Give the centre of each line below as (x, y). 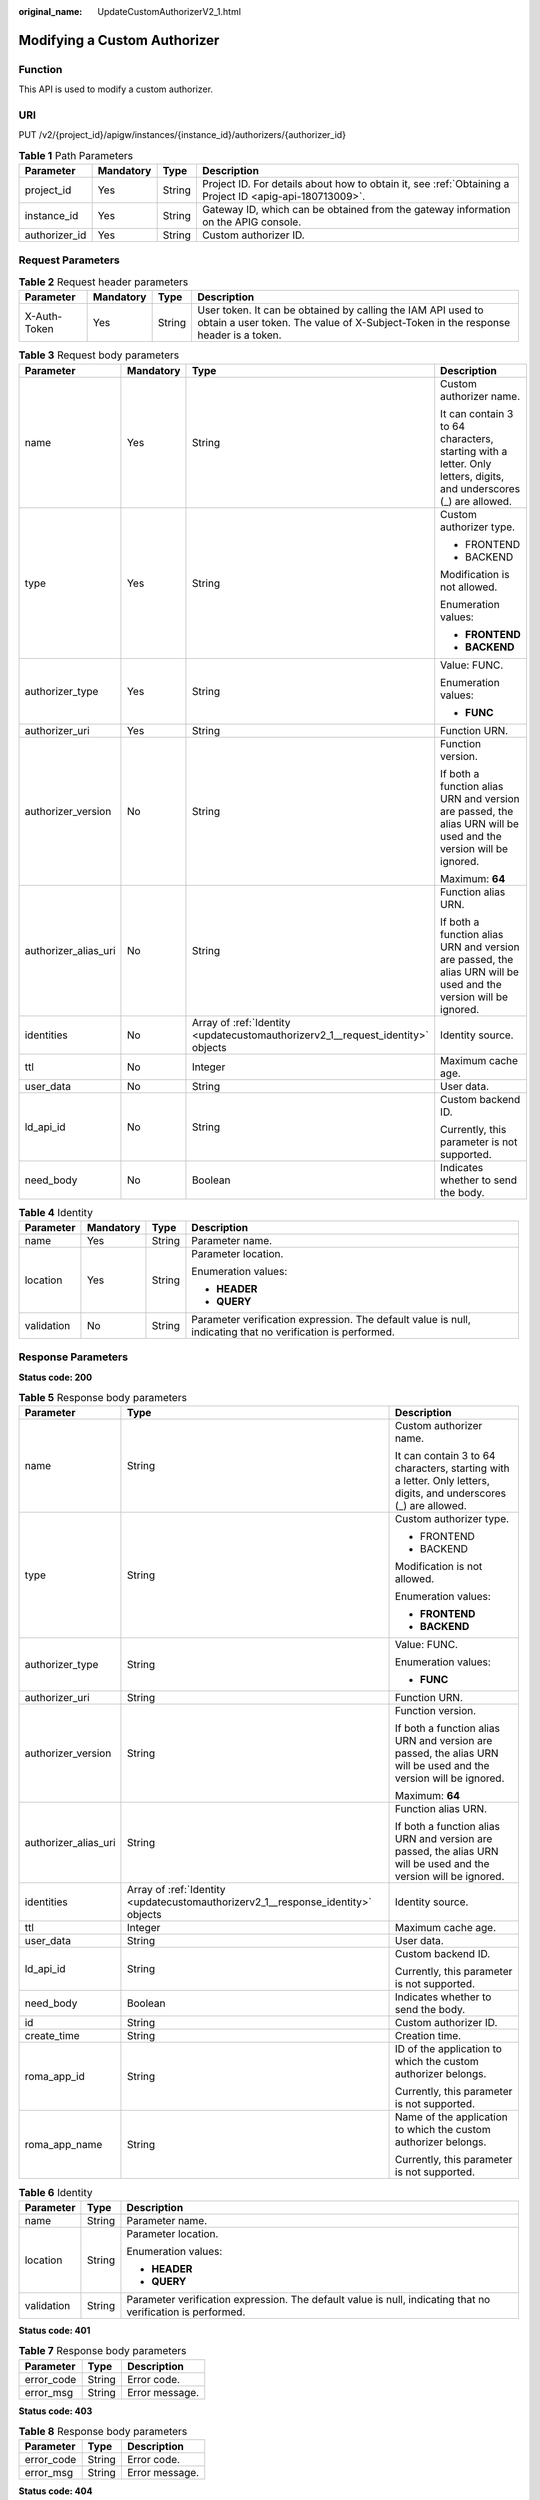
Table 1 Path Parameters (76, 155)
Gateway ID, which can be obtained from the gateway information (356, 210)
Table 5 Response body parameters (102, 1398)
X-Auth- (43, 317)
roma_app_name (63, 2145)
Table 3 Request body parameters (99, 355)
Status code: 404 (55, 2491)
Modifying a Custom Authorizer (119, 40)
